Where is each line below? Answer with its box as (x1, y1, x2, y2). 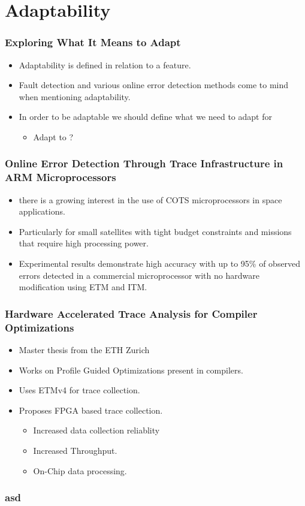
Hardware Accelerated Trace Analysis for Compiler (5, 306, 258, 321)
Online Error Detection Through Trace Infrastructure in (5, 156, 283, 171)
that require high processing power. (19, 237, 149, 249)
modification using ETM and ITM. (19, 281, 147, 293)
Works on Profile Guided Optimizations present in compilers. (19, 363, 243, 376)
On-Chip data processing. (33, 464, 127, 477)
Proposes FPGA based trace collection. (19, 403, 163, 416)
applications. (19, 205, 65, 218)
